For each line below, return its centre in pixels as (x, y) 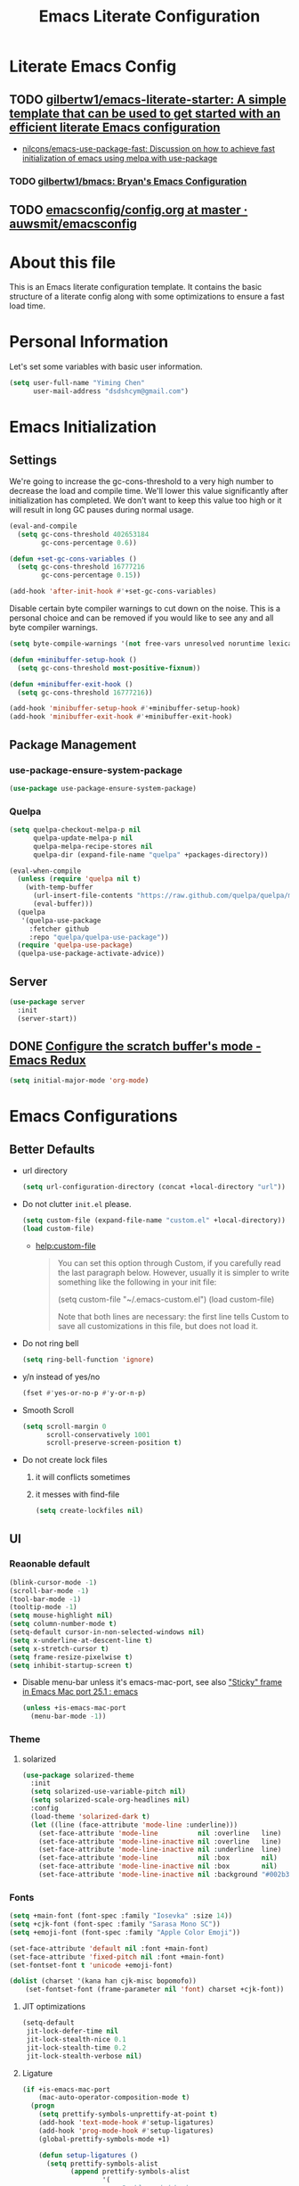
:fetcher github (59, 929)
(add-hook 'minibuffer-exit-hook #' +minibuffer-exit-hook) (121, 717)
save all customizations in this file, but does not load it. (158, 1326)
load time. (28, 306)
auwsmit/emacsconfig (73, 224)
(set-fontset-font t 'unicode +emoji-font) (91, 1965)
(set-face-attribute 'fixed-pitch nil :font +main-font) (117, 1957)
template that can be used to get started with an (145, 113)
